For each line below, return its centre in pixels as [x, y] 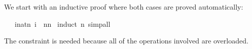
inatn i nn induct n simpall [62, 23]
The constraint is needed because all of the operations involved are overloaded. [126, 41]
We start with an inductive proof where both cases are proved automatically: [124, 7]
